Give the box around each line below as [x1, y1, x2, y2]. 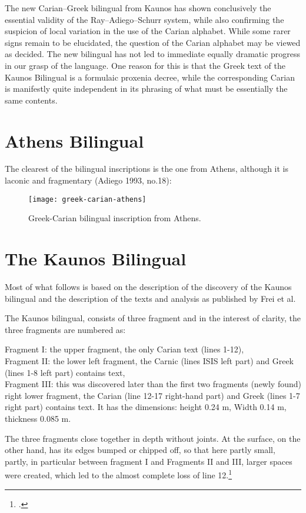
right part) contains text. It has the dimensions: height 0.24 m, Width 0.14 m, [5, 401, 287, 413]
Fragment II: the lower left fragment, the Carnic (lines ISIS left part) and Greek [5, 355, 294, 367]
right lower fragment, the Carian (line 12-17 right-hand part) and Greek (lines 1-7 [5, 389, 300, 401]
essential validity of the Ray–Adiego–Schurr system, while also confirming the [5, 13, 284, 25]
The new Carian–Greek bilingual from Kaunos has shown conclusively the [5, 2, 271, 14]
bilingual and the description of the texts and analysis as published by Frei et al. [5, 292, 296, 304]
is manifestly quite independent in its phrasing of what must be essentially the [5, 82, 288, 95]
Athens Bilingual [5, 128, 144, 152]
